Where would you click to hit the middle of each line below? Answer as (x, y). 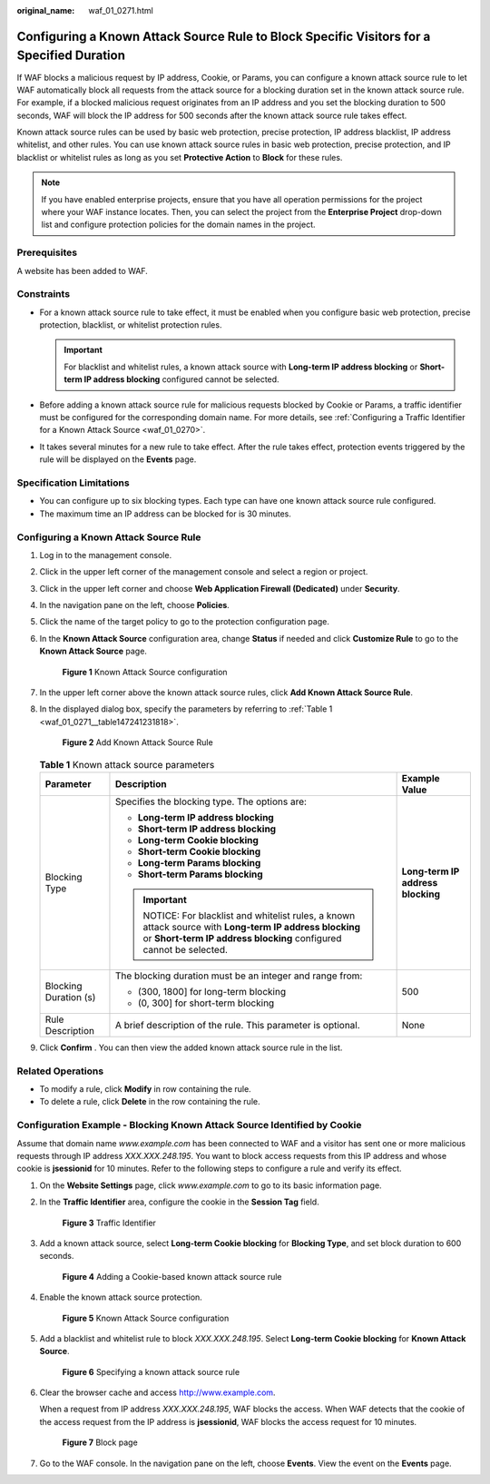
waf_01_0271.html (121, 10)
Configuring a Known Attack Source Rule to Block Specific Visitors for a (224, 36)
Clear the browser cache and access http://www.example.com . (157, 1392)
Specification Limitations (73, 483)
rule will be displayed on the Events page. (118, 459)
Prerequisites (47, 252)
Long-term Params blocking (199, 862)
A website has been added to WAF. (83, 270)
